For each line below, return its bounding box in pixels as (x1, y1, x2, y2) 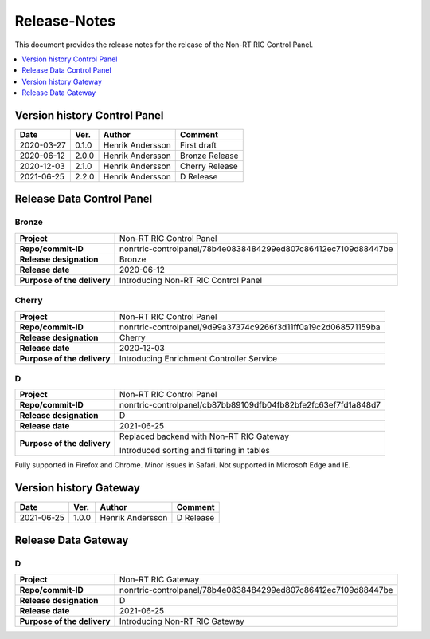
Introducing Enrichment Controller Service (119, 353, 278, 364)
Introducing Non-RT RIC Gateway (119, 615, 244, 626)
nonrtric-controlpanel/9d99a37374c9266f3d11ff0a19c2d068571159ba (119, 321, 381, 333)
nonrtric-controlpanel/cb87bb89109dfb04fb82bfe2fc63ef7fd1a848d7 (119, 400, 381, 411)
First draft (179, 140, 217, 151)
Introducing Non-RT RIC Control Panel (119, 274, 263, 286)
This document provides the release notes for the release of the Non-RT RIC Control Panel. (14, 40, 314, 49)
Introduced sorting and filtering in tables (119, 445, 270, 456)
